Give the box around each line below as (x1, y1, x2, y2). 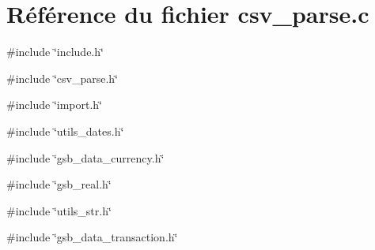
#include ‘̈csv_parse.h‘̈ (6, 69, 118, 86)
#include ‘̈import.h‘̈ (6, 96, 103, 113)
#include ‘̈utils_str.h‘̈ (6, 202, 112, 218)
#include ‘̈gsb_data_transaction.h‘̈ (6, 229, 178, 245)
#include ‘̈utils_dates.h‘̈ (6, 122, 124, 139)
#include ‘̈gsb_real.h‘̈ (6, 176, 112, 192)
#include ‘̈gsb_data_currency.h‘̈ (6, 149, 165, 166)
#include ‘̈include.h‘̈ (6, 43, 104, 60)
